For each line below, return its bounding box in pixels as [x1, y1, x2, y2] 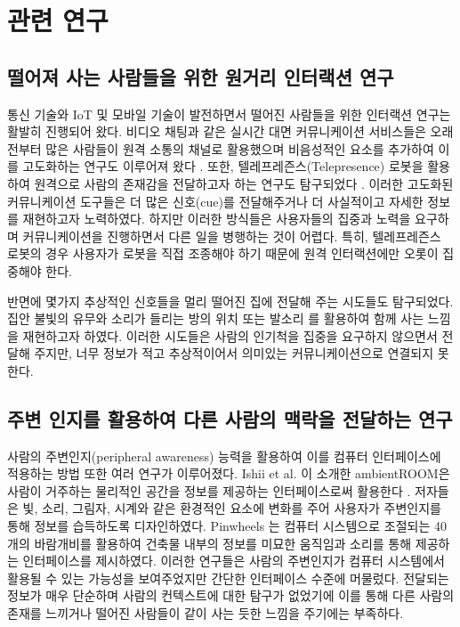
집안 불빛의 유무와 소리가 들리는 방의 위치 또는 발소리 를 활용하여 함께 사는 [7, 309, 424, 328]
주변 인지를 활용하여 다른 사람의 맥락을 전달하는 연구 [7, 404, 453, 432]
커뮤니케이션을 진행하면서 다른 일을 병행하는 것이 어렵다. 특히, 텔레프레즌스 [22, 226, 441, 245]
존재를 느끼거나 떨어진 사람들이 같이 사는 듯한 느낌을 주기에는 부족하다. [7, 604, 404, 623]
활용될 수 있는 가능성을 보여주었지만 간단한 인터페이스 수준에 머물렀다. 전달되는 [7, 568, 449, 587]
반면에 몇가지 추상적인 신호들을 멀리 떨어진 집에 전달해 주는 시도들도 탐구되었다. [7, 291, 454, 310]
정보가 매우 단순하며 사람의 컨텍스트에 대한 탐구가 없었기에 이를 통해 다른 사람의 [7, 586, 455, 605]
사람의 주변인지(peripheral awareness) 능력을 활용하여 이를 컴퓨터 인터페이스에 [7, 446, 441, 465]
